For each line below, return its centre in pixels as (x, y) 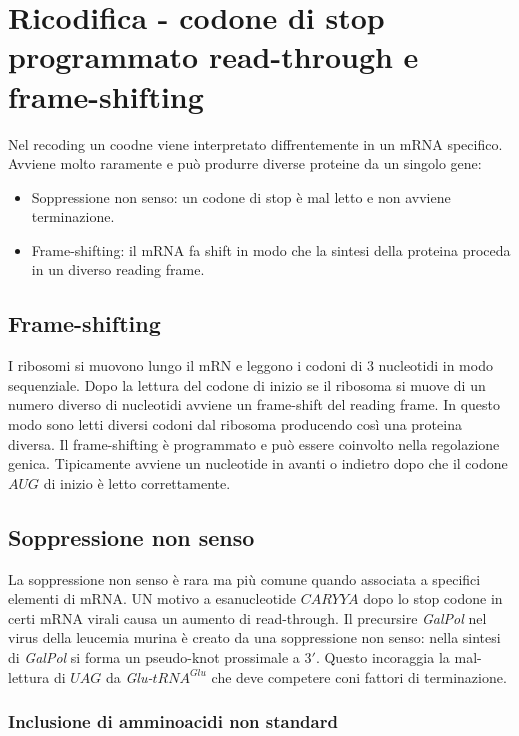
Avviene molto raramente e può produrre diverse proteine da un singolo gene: (245, 163)
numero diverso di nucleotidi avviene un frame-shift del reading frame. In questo (254, 404)
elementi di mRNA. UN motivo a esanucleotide (152, 598)
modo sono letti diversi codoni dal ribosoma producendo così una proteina (235, 424)
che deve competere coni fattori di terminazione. (359, 676)
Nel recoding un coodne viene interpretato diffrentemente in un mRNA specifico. (255, 143)
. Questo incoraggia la (382, 657)
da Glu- (129, 676)
